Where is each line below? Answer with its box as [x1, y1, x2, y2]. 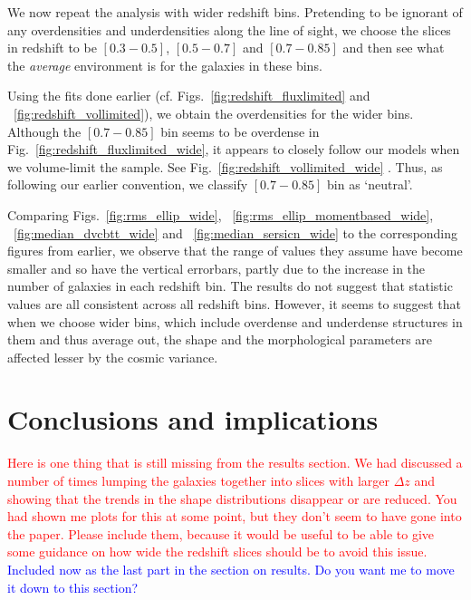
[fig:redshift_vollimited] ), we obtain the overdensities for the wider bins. [14, 103, 414, 122]
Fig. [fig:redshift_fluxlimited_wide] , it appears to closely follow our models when [7, 140, 460, 159]
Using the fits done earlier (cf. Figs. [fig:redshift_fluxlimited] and [7, 86, 370, 105]
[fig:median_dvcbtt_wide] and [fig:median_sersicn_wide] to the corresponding [14, 223, 458, 242]
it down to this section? [7, 577, 139, 596]
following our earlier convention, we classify [7, 175, 248, 194]
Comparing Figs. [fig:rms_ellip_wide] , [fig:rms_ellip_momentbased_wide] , [7, 205, 434, 224]
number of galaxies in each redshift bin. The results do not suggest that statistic [7, 276, 453, 295]
